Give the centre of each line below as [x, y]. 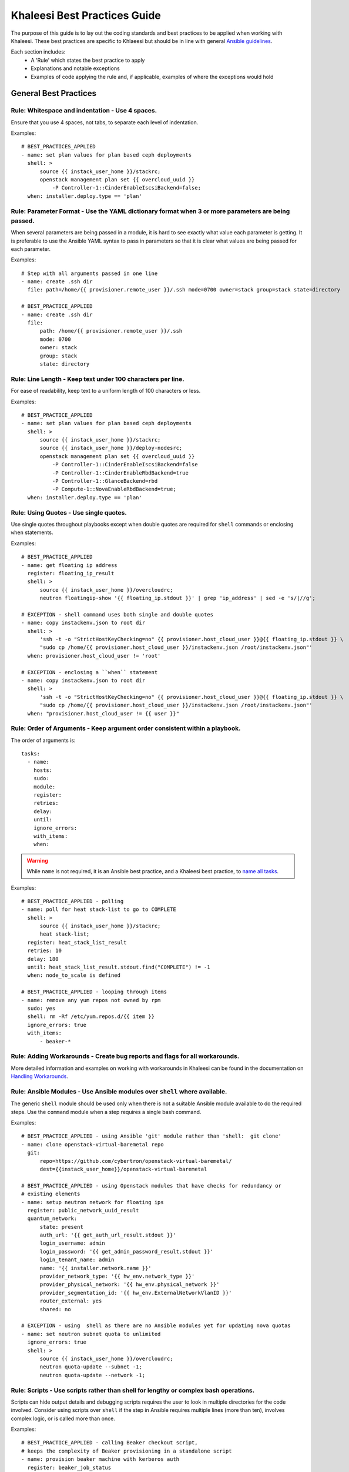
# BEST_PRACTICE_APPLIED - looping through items [94, 992]
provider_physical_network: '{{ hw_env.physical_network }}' [130, 1284]
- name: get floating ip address [69, 565]
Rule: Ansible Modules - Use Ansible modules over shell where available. [119, 1091]
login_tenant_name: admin [77, 1260]
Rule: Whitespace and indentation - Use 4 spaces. [84, 111]
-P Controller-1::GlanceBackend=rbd [105, 481]
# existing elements [51, 1194]
